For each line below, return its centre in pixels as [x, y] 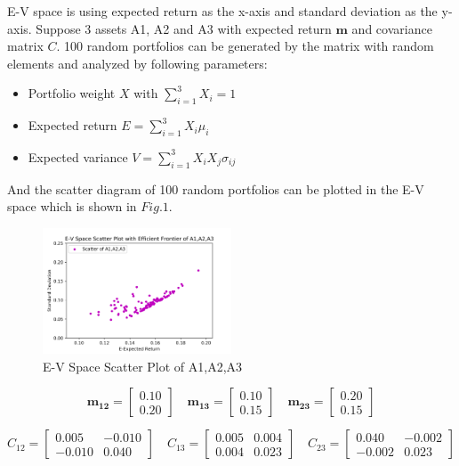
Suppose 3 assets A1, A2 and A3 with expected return [184, 28]
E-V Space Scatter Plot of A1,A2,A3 [143, 366]
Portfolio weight [72, 93]
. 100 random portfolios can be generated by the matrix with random [245, 46]
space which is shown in [72, 206]
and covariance [392, 28]
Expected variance [78, 156]
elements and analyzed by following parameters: [137, 63]
